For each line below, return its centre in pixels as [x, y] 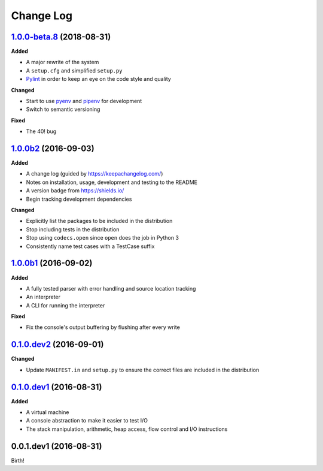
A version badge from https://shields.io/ [75, 191]
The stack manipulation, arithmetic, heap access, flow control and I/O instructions [127, 429]
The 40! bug [41, 131]
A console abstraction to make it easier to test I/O [87, 421]
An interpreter [43, 297]
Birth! [18, 460]
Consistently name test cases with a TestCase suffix [90, 246]
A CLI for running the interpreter [65, 305]
